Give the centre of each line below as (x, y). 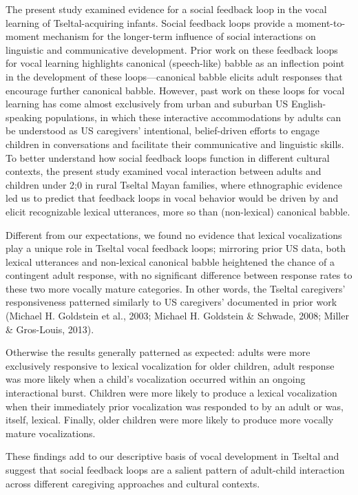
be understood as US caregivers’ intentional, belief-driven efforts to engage (162, 130)
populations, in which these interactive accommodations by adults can (193, 117)
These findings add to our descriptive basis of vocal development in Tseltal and (172, 456)
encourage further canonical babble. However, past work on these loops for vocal (175, 90)
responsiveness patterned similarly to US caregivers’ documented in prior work (171, 302)
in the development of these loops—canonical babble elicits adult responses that (174, 76)
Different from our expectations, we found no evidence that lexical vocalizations (174, 234)
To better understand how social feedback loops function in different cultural (168, 157)
